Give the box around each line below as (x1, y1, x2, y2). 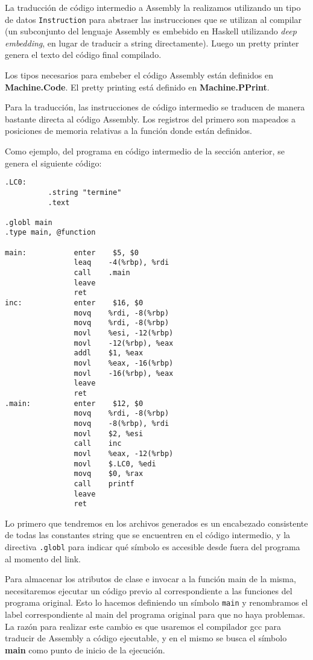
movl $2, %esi (74, 429, 144, 438)
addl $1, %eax (74, 349, 144, 358)
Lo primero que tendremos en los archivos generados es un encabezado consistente (5, 516, 308, 529)
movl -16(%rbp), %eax (74, 369, 174, 378)
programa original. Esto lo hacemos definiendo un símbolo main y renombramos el (5, 596, 308, 609)
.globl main (5, 218, 52, 227)
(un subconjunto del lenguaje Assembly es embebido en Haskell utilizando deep (5, 25, 297, 37)
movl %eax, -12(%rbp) (74, 449, 174, 458)
